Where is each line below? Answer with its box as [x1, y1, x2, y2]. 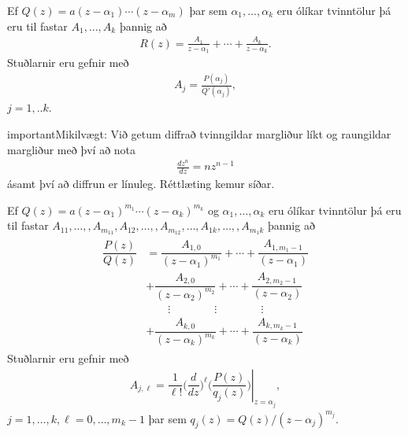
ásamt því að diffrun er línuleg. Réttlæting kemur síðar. [7, 175, 275, 192]
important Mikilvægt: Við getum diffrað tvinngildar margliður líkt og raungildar [7, 126, 391, 142]
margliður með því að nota [7, 141, 136, 157]
